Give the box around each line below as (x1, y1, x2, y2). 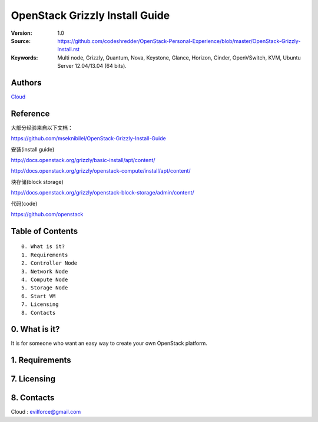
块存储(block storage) (11, 178, 64, 185)
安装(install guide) (11, 146, 55, 153)
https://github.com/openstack (11, 211, 84, 218)
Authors (11, 77, 42, 88)
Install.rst (57, 46, 79, 53)
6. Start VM (21, 292, 56, 299)
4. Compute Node (21, 276, 68, 283)
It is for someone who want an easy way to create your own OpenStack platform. (11, 339, 207, 347)
